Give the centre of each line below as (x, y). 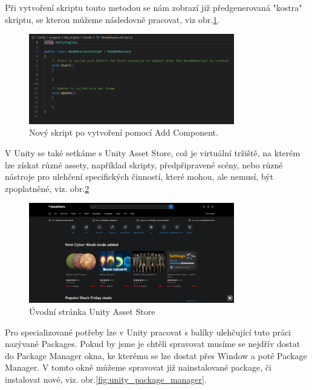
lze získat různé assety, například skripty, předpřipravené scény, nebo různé (144, 164)
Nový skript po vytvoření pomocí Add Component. (124, 132)
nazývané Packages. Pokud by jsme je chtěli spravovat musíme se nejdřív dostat (153, 344)
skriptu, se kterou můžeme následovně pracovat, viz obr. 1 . (112, 19)
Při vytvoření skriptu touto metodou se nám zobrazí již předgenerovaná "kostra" (154, 7)
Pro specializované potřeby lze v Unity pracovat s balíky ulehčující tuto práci (148, 332)
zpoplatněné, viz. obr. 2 (47, 188)
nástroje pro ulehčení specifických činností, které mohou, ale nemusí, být (139, 177)
